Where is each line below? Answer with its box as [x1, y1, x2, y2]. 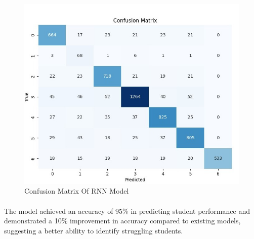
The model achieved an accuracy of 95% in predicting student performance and [4, 205, 250, 216]
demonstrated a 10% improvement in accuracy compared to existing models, [4, 215, 241, 226]
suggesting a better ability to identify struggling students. [4, 225, 183, 235]
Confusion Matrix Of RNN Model [24, 186, 129, 196]
